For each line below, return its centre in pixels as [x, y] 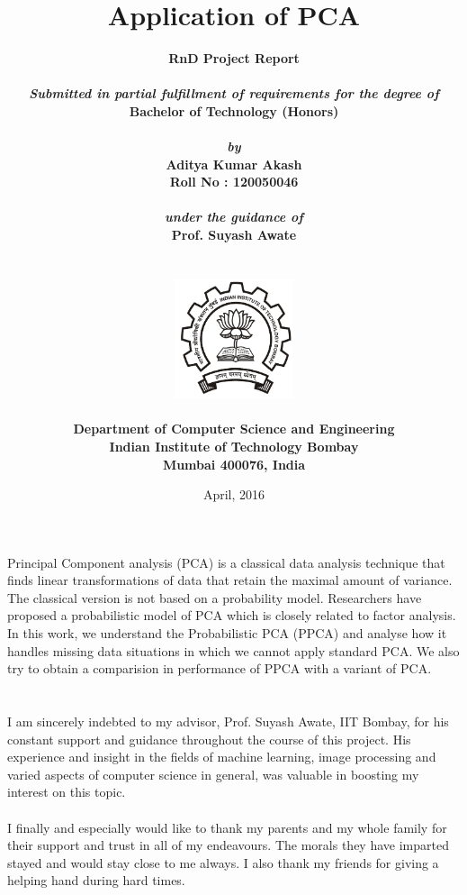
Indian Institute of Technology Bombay [234, 446]
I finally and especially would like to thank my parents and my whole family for [227, 827]
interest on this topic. [67, 792]
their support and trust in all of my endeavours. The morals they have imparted [228, 845]
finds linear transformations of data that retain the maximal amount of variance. [230, 580]
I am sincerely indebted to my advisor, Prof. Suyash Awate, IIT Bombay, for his [228, 721]
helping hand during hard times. [96, 880]
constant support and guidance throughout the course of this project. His [209, 739]
